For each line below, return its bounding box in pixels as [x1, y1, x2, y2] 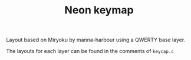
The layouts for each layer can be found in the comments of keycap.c [6, 48, 174, 55]
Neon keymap [64, 3, 134, 17]
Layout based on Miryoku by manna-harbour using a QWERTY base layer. [6, 36, 186, 44]
